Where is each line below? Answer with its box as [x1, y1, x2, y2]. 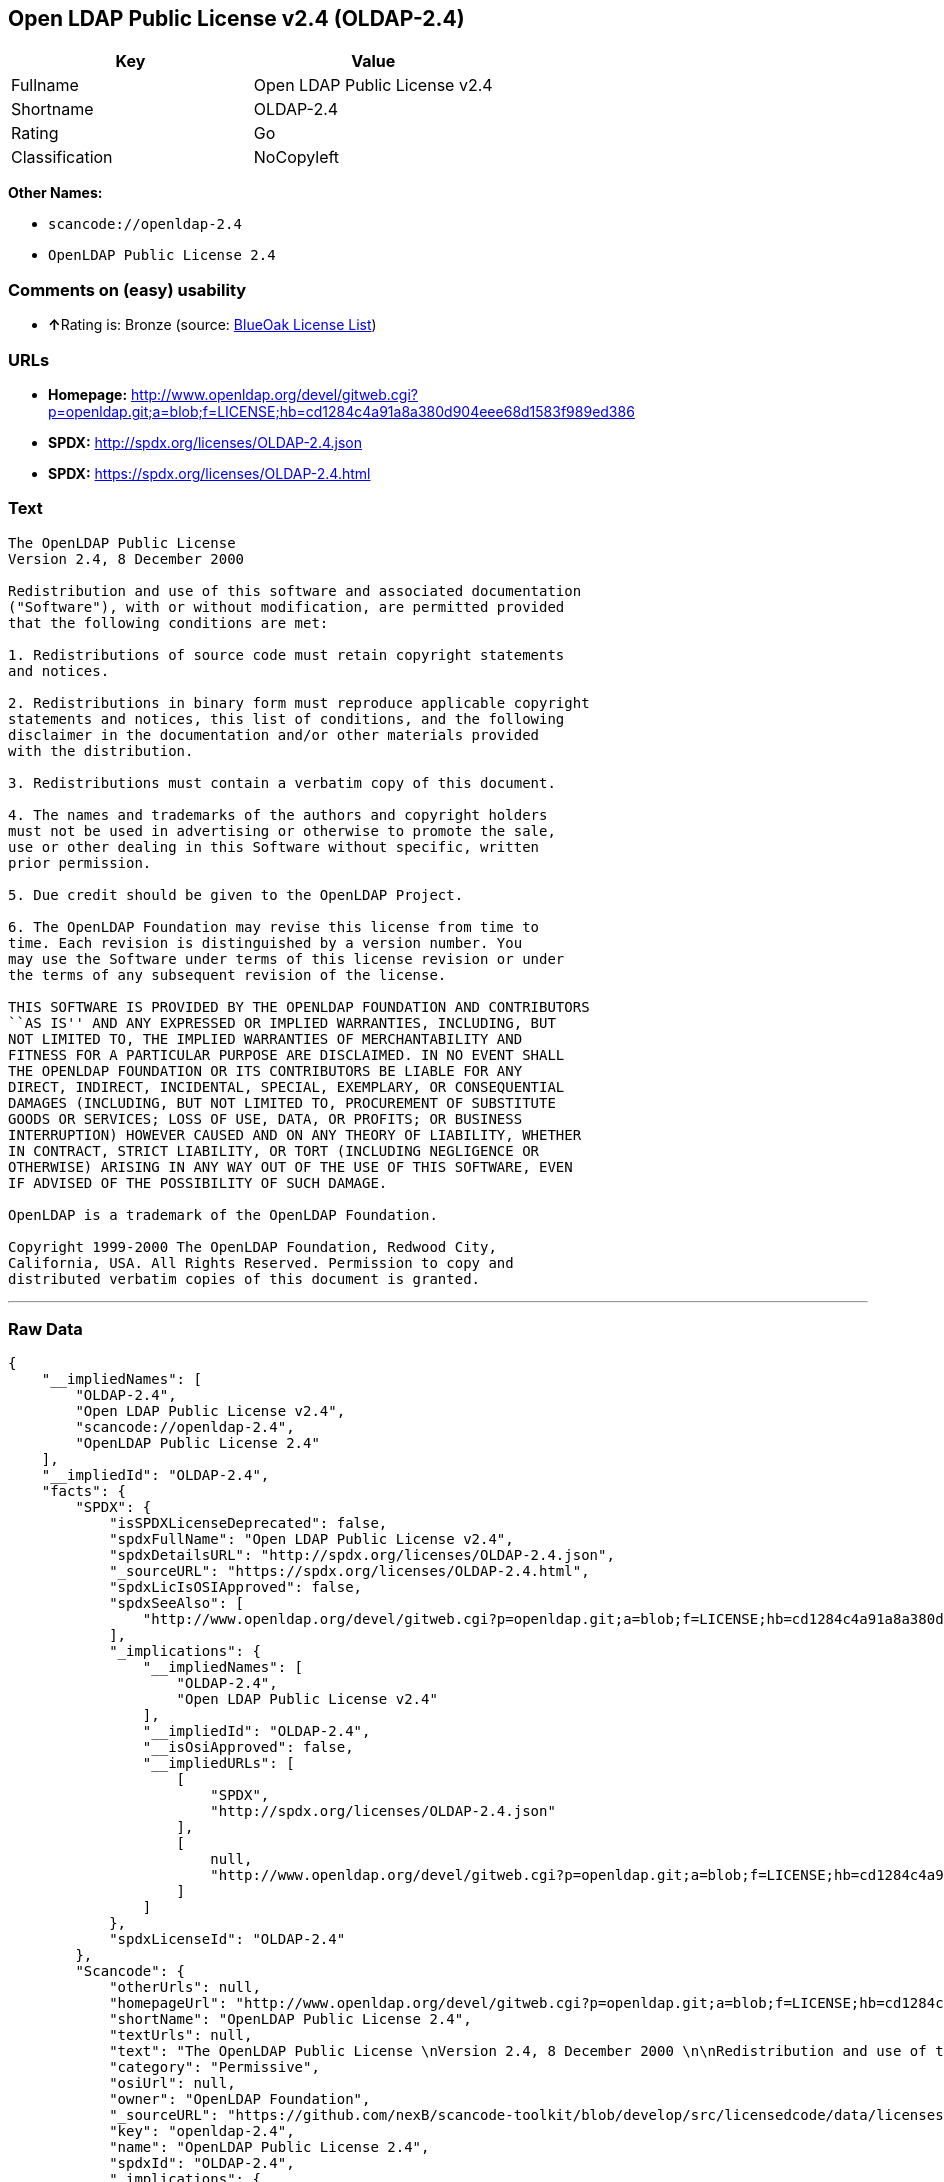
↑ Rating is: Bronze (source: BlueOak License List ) [48, 316, 377, 334]
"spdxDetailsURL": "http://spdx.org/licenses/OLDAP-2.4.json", [109, 1547, 615, 1564]
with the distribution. [8, 742, 194, 759]
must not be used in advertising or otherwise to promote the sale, [8, 822, 556, 839]
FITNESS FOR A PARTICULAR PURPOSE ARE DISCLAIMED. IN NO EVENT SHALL [8, 1046, 565, 1063]
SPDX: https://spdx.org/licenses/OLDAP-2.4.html [48, 464, 371, 482]
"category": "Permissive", [109, 2059, 320, 2076]
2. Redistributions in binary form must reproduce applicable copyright [8, 694, 590, 711]
